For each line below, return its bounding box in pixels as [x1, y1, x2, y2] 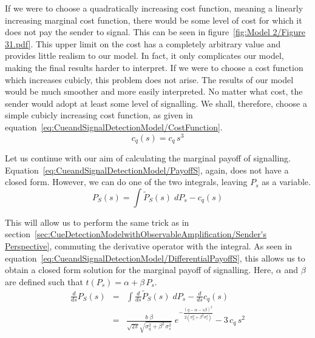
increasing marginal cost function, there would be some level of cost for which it [5, 13, 302, 26]
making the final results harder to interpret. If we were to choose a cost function [5, 61, 303, 73]
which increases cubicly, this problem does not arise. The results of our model [5, 73, 294, 86]
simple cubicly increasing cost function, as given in [5, 109, 193, 121]
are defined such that [5, 275, 83, 288]
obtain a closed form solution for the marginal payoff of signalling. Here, [5, 263, 274, 276]
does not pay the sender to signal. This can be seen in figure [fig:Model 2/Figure [5, 25, 305, 38]
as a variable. [262, 175, 311, 188]
